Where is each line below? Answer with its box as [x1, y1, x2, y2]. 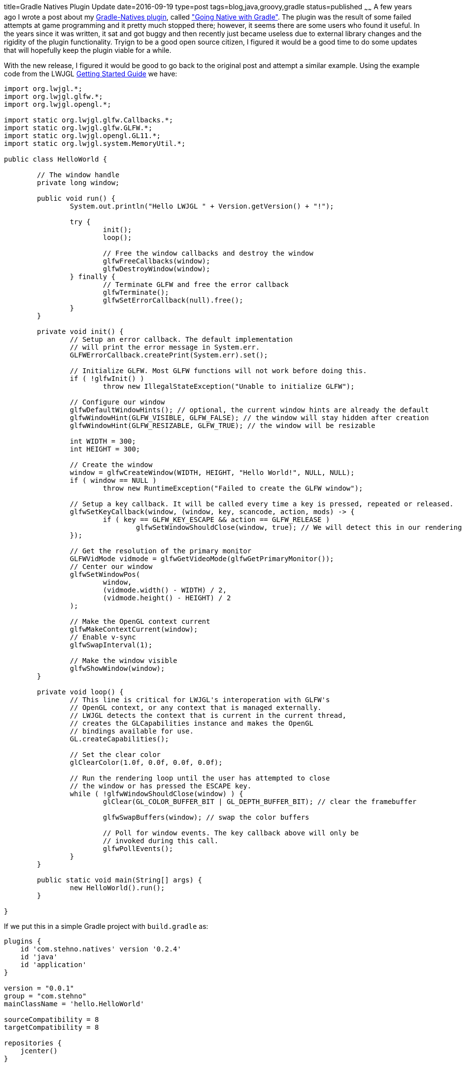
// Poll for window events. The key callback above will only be [103, 829, 359, 837]
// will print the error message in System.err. [69, 343, 260, 351]
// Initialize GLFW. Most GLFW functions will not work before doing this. [69, 366, 367, 375]
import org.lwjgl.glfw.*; [4, 92, 103, 100]
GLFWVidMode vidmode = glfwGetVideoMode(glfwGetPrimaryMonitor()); [69, 554, 334, 563]
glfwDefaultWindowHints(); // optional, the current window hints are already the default [69, 405, 429, 414]
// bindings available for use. [69, 727, 194, 735]
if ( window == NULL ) [69, 476, 157, 484]
